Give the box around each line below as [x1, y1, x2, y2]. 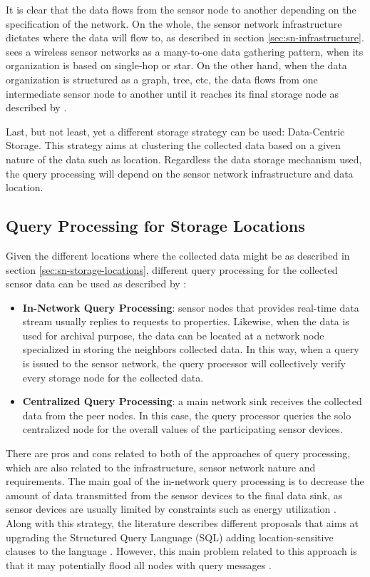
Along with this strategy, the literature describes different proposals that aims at [6, 516, 359, 531]
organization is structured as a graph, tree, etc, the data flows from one [6, 71, 318, 86]
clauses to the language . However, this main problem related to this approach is [6, 543, 357, 558]
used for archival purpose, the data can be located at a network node [22, 327, 324, 342]
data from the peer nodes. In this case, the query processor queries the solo [22, 407, 351, 422]
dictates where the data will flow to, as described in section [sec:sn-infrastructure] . [6, 30, 364, 45]
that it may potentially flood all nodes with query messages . [6, 557, 272, 572]
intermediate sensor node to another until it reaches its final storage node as [6, 86, 339, 101]
